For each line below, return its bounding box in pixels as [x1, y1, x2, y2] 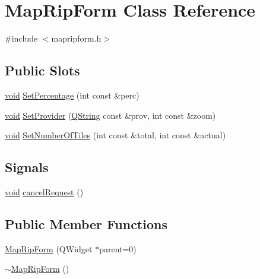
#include [5, 32, 38, 45]
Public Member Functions [5, 214, 167, 233]
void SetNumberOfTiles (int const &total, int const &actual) [5, 129, 226, 141]
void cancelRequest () [5, 185, 84, 198]
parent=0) [99, 242, 137, 255]
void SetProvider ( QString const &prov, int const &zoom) [5, 109, 216, 121]
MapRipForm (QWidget [5, 242, 93, 255]
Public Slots [5, 61, 80, 80]
